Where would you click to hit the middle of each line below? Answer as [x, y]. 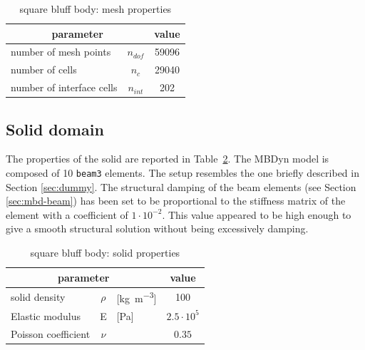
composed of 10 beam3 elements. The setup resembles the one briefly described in [182, 173]
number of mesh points [61, 52]
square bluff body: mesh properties [96, 9]
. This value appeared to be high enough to [257, 214]
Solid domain [55, 129]
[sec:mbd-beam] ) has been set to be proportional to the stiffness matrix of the [176, 201]
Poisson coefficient [51, 333]
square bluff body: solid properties [105, 253]
